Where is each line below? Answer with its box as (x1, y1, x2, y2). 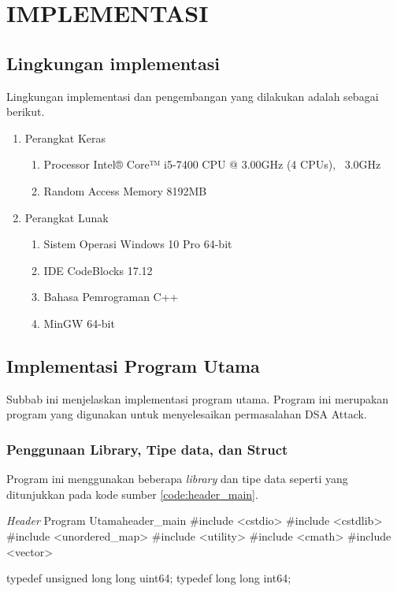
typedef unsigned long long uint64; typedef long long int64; (6, 570, 291, 586)
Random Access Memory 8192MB (43, 182, 207, 199)
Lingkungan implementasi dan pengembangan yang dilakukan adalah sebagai (6, 87, 379, 104)
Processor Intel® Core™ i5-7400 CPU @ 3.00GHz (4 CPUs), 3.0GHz (43, 156, 381, 173)
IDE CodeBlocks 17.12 (43, 262, 153, 278)
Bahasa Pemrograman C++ (43, 288, 179, 305)
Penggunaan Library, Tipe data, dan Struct (6, 439, 288, 459)
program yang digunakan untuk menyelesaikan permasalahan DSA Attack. (6, 406, 367, 422)
